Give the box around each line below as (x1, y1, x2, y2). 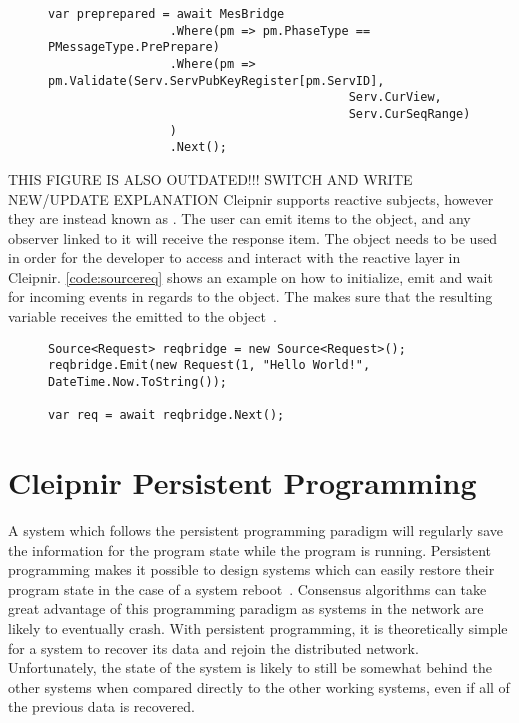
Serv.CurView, (348, 90, 442, 105)
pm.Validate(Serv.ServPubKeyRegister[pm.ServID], (48, 73, 385, 88)
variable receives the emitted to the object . (8, 306, 277, 327)
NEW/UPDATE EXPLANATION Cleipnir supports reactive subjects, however (8, 188, 494, 209)
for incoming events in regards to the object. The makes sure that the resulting (8, 286, 493, 307)
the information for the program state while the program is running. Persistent (8, 539, 492, 560)
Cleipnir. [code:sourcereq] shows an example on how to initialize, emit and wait (8, 266, 493, 287)
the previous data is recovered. (8, 696, 195, 717)
